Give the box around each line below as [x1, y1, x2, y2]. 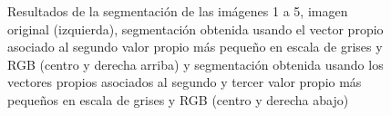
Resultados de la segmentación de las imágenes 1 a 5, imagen [7, 2, 348, 20]
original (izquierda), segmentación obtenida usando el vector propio [7, 19, 384, 38]
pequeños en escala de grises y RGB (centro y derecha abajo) [7, 90, 349, 109]
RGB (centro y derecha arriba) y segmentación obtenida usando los [7, 54, 384, 73]
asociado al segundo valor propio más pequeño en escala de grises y [7, 37, 383, 56]
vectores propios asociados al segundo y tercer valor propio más [7, 72, 362, 92]
